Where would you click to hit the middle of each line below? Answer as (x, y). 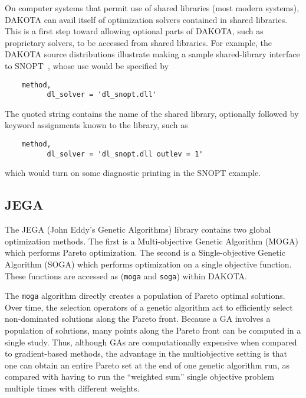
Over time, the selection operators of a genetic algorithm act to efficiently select (149, 307)
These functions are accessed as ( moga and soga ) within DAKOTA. (126, 275)
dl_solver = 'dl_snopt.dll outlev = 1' (125, 154)
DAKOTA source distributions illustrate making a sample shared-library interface (152, 54)
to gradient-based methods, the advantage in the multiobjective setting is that (146, 353)
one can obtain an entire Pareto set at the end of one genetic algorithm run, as (147, 365)
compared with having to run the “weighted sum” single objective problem (139, 376)
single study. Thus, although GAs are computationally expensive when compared (151, 342)
